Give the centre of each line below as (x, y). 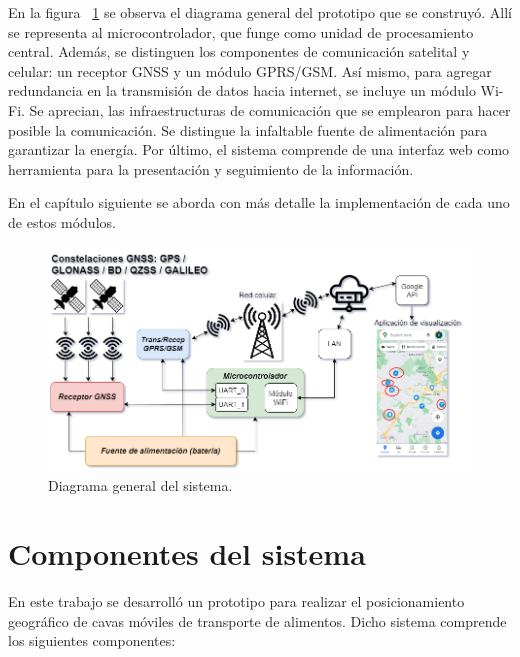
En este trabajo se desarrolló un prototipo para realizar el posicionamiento (236, 601)
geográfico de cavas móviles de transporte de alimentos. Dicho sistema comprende (257, 620)
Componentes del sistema (187, 553)
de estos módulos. (62, 221)
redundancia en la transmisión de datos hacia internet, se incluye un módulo (242, 90)
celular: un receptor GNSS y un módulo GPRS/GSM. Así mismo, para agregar (250, 70)
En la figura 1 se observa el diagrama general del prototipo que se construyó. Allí (260, 12)
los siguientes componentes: (92, 640)
